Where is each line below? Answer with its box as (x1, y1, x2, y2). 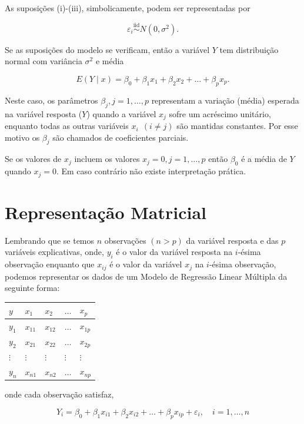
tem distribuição (219, 43, 279, 55)
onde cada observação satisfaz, (5, 388, 114, 400)
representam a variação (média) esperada (151, 94, 299, 106)
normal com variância (5, 55, 82, 67)
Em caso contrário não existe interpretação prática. (61, 165, 246, 177)
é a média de (241, 153, 287, 165)
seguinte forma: (5, 281, 60, 294)
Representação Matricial (5, 200, 207, 224)
